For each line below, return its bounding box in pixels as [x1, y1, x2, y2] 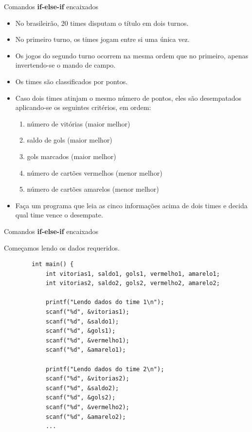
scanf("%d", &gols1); [45, 327, 116, 335]
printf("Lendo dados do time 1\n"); [45, 299, 164, 306]
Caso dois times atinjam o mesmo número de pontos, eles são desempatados [15, 92, 241, 103]
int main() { [32, 261, 74, 268]
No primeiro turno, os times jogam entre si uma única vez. [15, 34, 190, 44]
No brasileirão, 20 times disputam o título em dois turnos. [15, 18, 189, 28]
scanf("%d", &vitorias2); [45, 375, 129, 382]
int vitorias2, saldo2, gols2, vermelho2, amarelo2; [45, 280, 220, 287]
